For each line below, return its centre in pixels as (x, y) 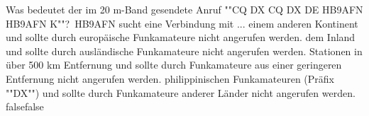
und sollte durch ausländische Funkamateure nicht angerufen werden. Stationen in (184, 51)
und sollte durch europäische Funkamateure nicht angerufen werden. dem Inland (181, 37)
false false (25, 106)
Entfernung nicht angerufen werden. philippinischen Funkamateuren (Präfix (170, 78)
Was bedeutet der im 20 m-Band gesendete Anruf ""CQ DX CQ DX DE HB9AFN (184, 9)
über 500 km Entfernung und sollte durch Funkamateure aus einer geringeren (174, 65)
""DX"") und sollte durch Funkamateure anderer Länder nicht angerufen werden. (181, 92)
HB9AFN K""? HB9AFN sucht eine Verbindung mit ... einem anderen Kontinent (182, 23)
